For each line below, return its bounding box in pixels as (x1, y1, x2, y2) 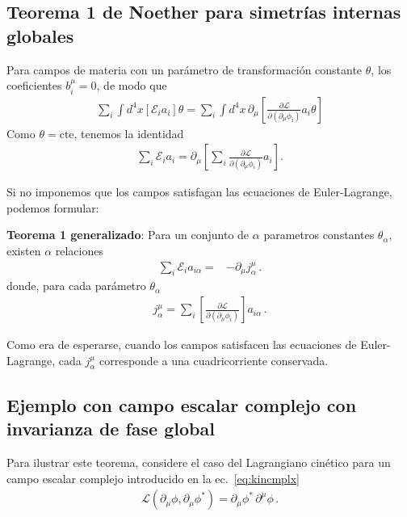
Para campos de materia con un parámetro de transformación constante (6, 61, 363, 78)
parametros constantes (263, 226, 375, 243)
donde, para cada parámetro (6, 277, 146, 294)
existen (6, 242, 41, 259)
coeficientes (6, 77, 62, 94)
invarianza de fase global (6, 416, 215, 441)
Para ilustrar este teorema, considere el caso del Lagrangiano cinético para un (6, 454, 391, 471)
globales (6, 23, 74, 48)
